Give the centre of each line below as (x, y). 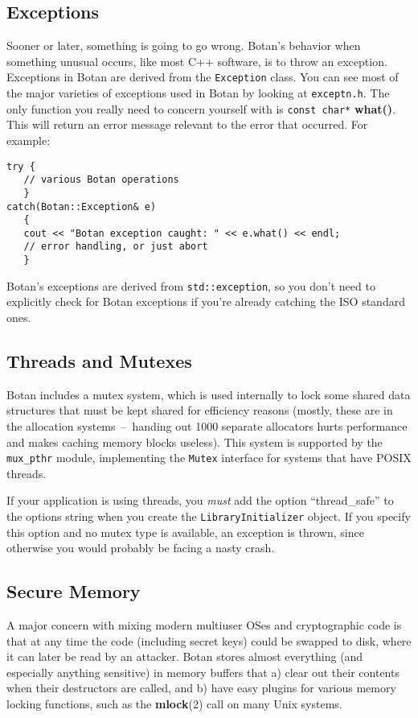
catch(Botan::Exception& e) (82, 206)
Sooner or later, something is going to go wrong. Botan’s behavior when (184, 45)
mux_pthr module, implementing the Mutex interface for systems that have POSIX (209, 458)
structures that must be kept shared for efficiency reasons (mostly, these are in (200, 410)
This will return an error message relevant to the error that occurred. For (187, 124)
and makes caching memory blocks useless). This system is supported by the (195, 442)
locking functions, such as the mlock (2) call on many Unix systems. (174, 704)
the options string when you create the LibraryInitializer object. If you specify (209, 516)
